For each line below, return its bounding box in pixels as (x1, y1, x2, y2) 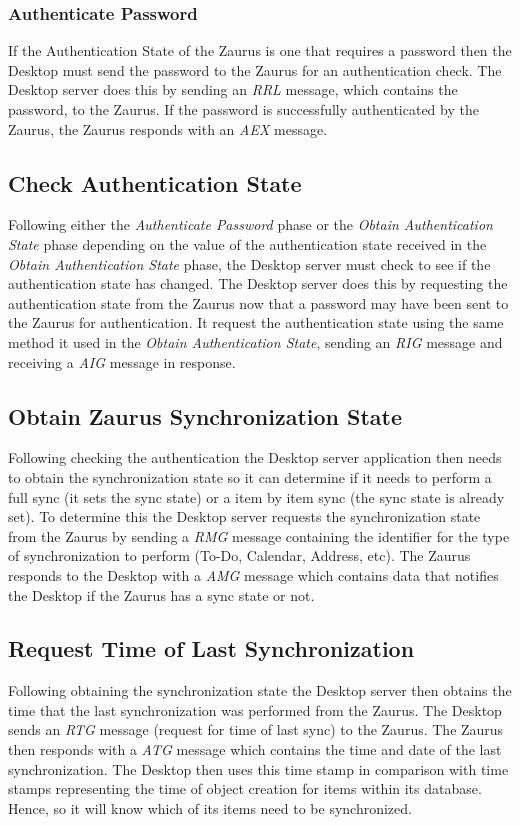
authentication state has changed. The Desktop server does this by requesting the (8, 273, 508, 294)
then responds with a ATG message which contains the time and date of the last (8, 739, 502, 760)
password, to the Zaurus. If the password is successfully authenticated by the (8, 99, 479, 119)
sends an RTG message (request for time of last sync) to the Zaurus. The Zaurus (8, 719, 504, 740)
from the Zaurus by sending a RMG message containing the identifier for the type (8, 525, 510, 546)
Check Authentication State (8, 167, 302, 198)
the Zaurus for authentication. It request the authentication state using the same (8, 312, 504, 333)
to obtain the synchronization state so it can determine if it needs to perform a (8, 466, 492, 487)
